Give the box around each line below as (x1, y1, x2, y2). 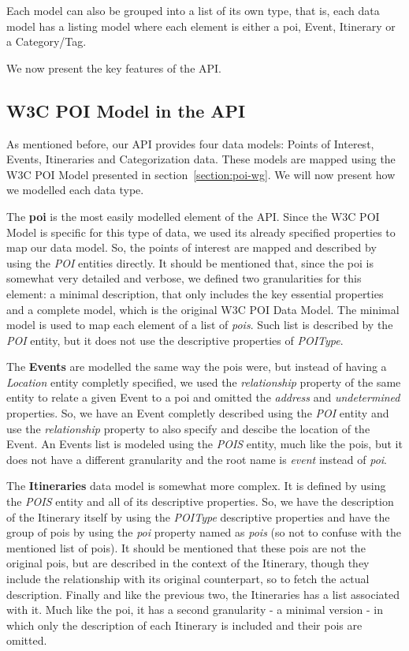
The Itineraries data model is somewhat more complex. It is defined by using (6, 477, 386, 494)
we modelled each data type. (6, 181, 144, 198)
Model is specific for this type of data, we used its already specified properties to (6, 223, 396, 240)
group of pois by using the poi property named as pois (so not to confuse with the (6, 524, 401, 541)
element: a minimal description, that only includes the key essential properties (6, 285, 384, 301)
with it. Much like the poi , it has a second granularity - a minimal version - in (6, 601, 383, 618)
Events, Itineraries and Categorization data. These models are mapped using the (6, 151, 396, 167)
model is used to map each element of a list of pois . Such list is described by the (6, 316, 393, 333)
